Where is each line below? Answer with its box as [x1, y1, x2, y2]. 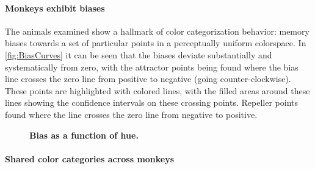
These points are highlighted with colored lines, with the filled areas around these [5, 84, 310, 97]
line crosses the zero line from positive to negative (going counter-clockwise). [5, 72, 291, 85]
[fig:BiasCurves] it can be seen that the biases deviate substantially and [5, 48, 272, 61]
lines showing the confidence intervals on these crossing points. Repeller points [5, 96, 299, 109]
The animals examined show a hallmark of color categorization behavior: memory [5, 24, 310, 37]
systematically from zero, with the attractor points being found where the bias [5, 60, 299, 73]
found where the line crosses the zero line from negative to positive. [5, 108, 258, 120]
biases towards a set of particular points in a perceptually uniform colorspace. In [5, 36, 306, 49]
